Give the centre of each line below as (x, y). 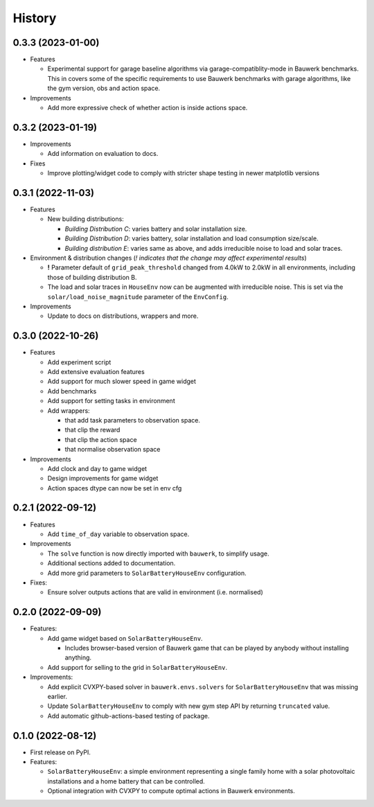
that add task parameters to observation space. (133, 420)
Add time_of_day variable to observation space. (118, 534)
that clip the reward (92, 430)
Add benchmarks (72, 391)
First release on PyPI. (61, 752)
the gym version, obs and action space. (104, 88)
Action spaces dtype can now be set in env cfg (115, 488)
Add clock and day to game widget (97, 468)
